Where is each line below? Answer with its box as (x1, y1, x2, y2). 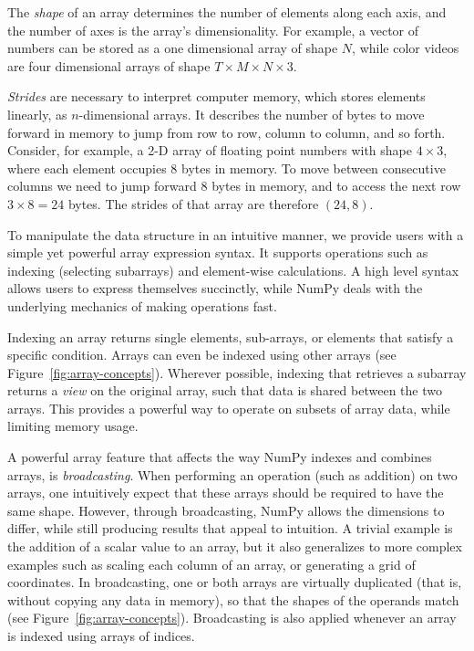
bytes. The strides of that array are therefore (67, 194, 319, 213)
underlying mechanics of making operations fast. (7, 296, 277, 315)
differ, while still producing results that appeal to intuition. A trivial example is (7, 519, 453, 538)
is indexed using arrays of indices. (7, 626, 195, 645)
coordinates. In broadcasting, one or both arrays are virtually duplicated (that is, (7, 572, 462, 592)
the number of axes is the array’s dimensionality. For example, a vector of (7, 20, 419, 39)
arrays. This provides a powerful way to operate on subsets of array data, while (7, 398, 450, 417)
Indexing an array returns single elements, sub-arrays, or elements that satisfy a (7, 327, 454, 346)
